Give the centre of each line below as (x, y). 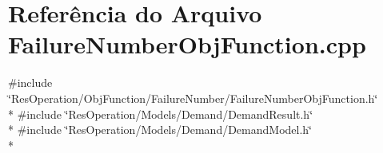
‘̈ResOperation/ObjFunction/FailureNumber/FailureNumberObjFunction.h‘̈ (193, 98)
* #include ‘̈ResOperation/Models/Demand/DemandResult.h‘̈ (161, 114)
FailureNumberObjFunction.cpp (187, 44)
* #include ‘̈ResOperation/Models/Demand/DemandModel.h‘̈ (160, 129)
